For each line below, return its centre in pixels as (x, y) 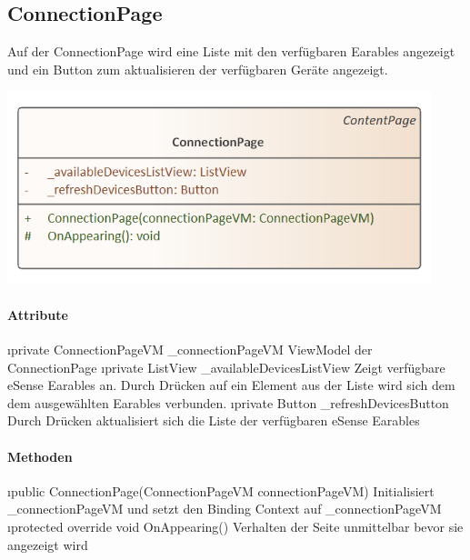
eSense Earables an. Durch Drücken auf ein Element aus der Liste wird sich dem (231, 385)
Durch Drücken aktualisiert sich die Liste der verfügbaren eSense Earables (214, 420)
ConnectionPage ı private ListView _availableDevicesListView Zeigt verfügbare (226, 367)
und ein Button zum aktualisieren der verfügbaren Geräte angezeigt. (198, 69)
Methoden (40, 456)
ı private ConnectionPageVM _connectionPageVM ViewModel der (190, 350)
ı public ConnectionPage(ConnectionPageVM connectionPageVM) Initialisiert (221, 490)
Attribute (38, 314)
